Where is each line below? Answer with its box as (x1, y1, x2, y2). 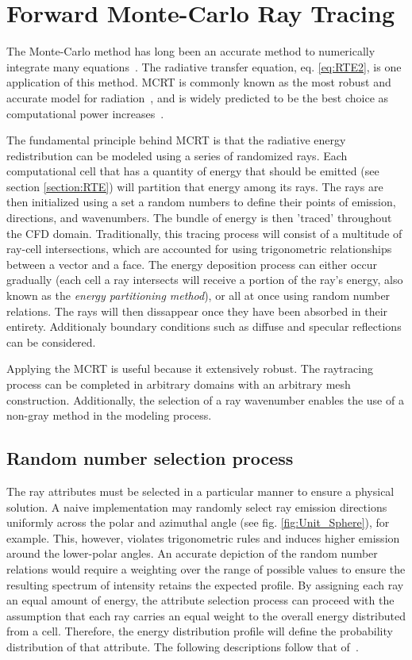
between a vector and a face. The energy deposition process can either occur (6, 255, 378, 272)
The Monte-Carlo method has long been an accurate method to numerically (6, 43, 375, 59)
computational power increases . (6, 105, 164, 121)
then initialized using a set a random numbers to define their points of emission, (6, 194, 396, 210)
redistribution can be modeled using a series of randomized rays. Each (6, 147, 348, 163)
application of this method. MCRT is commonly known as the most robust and (6, 74, 391, 90)
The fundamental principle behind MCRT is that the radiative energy (6, 132, 346, 148)
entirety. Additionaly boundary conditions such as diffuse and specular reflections (6, 318, 402, 335)
